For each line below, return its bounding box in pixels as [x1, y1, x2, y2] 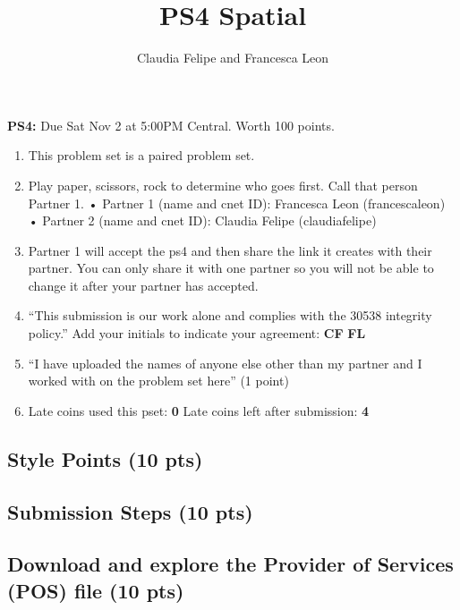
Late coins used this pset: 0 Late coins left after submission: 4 [28, 401, 370, 419]
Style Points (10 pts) [7, 445, 203, 472]
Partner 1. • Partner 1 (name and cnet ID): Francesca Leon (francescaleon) [28, 193, 446, 212]
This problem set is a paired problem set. [28, 146, 255, 165]
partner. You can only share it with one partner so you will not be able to [28, 258, 434, 277]
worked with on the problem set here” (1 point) [28, 371, 289, 390]
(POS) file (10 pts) [7, 576, 184, 604]
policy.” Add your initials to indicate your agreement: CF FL [28, 324, 366, 343]
